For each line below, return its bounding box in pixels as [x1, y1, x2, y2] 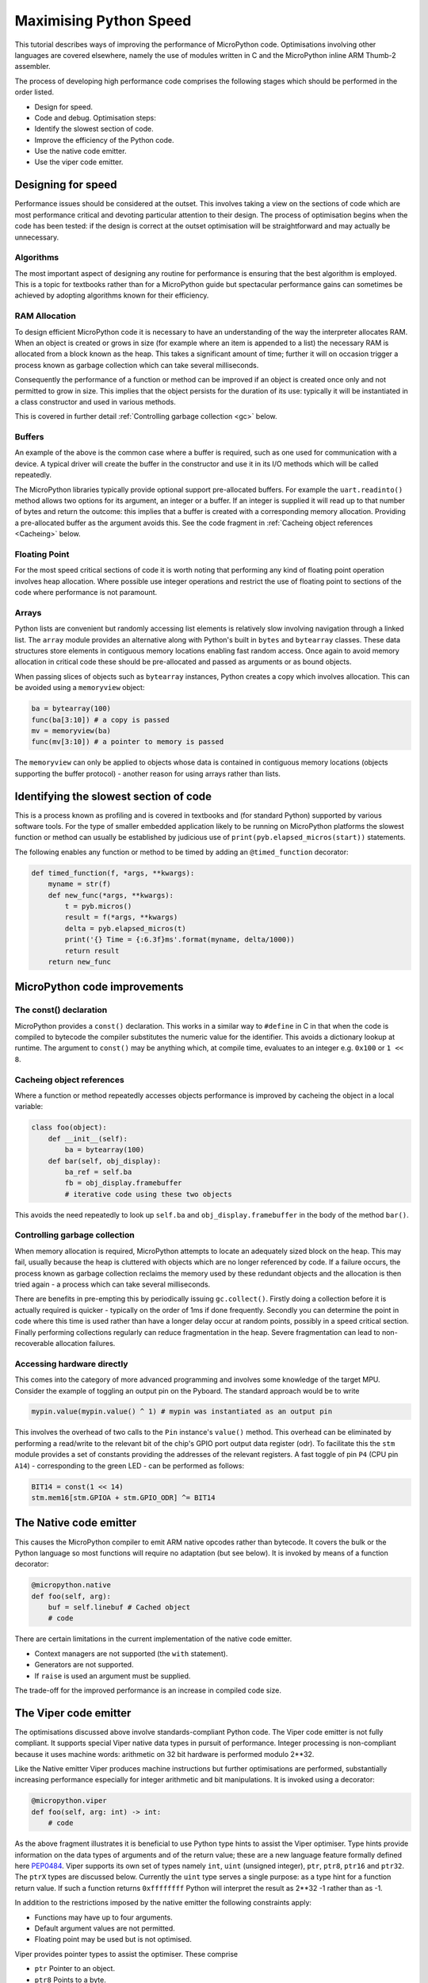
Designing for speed [14, 178, 118, 192]
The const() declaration [14, 1004, 108, 1015]
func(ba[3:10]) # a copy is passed [31, 715, 170, 724]
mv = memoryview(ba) [31, 726, 111, 735]
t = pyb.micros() [64, 901, 132, 911]
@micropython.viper [31, 1797, 107, 1805]
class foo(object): [31, 1123, 107, 1132]
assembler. [14, 62, 51, 71]
